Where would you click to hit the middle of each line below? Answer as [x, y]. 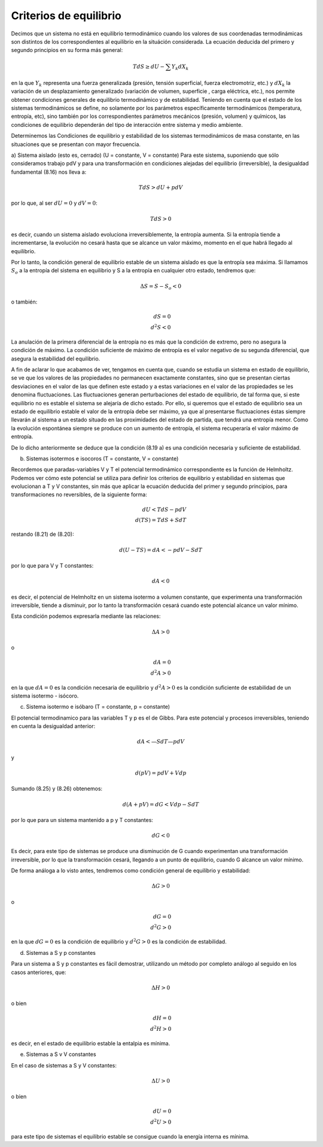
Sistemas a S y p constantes [61, 952]
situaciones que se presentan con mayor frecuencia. [76, 144]
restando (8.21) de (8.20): [42, 534]
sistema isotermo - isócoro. [45, 696]
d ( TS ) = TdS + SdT [161, 520]
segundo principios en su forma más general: [67, 50]
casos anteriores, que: [39, 972]
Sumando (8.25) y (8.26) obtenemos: [57, 789]
